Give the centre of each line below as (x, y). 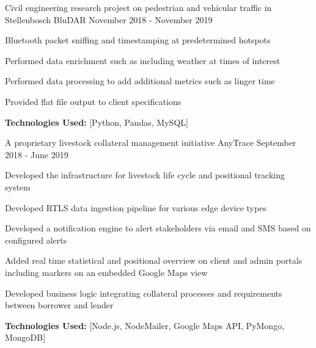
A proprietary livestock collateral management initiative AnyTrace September (151, 143)
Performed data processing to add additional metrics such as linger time (140, 81)
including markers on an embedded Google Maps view (106, 272)
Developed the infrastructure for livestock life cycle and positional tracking (145, 175)
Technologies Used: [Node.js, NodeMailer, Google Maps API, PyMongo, (145, 325)
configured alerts (36, 240)
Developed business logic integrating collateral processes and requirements (144, 293)
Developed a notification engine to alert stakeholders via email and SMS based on (158, 228)
